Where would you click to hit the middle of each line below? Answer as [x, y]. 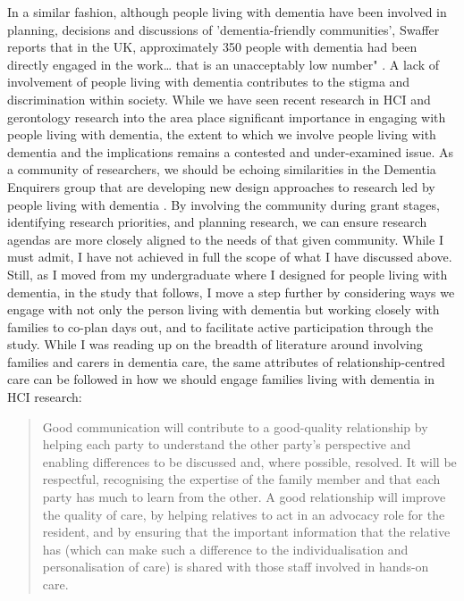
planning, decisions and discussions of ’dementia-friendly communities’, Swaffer [224, 29]
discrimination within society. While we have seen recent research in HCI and [219, 99]
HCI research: [45, 397]
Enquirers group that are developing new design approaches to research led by [221, 186]
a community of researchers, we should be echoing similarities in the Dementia [222, 169]
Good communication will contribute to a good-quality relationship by [235, 426]
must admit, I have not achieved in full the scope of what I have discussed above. [230, 257]
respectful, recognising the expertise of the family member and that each [241, 479]
